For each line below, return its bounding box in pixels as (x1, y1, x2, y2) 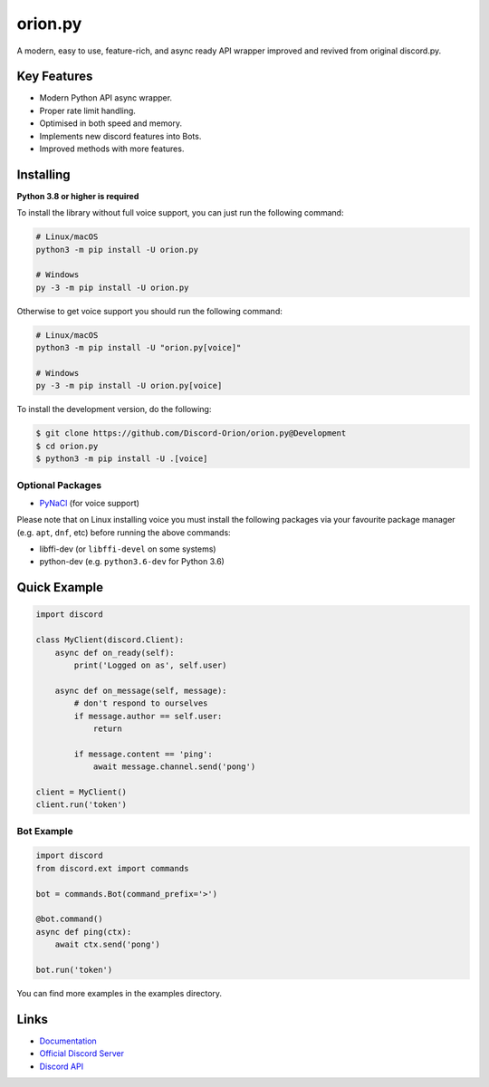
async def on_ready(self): (54, 648, 176, 658)
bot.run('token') (35, 965, 113, 975)
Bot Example (16, 824, 74, 837)
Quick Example (16, 580, 104, 595)
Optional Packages (16, 478, 102, 491)
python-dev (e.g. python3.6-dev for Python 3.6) (39, 556, 225, 567)
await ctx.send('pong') (54, 939, 160, 950)
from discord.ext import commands (35, 863, 189, 873)
